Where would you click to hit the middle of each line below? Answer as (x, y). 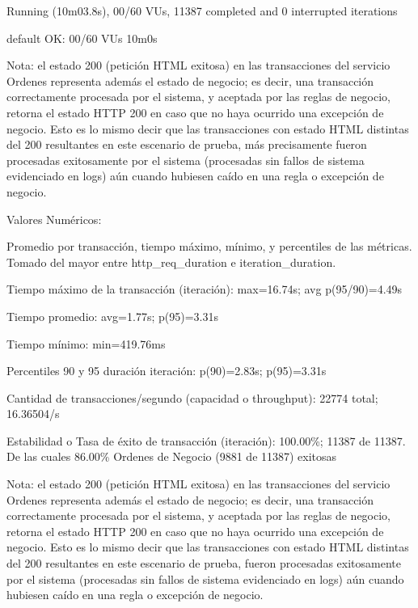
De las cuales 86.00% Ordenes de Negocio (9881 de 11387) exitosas (172, 456)
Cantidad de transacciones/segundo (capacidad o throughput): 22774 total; (192, 397)
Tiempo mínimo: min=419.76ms (86, 343)
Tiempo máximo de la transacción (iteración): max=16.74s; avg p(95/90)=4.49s (205, 289)
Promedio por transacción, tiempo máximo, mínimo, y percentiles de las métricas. (209, 246)
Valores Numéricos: (54, 219)
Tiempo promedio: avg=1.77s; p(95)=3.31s (112, 316)
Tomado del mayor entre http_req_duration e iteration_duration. (171, 262)
